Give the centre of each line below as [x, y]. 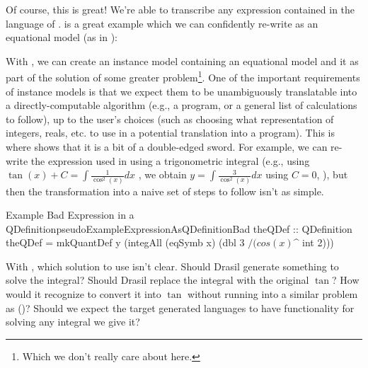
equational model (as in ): [62, 37]
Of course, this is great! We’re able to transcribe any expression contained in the [180, 9]
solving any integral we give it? [73, 322]
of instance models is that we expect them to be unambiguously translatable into [182, 91]
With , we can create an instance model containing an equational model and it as [182, 61]
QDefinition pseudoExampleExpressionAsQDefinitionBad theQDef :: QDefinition [179, 228]
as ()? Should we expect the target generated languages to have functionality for [180, 307]
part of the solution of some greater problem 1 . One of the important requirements [183, 76]
